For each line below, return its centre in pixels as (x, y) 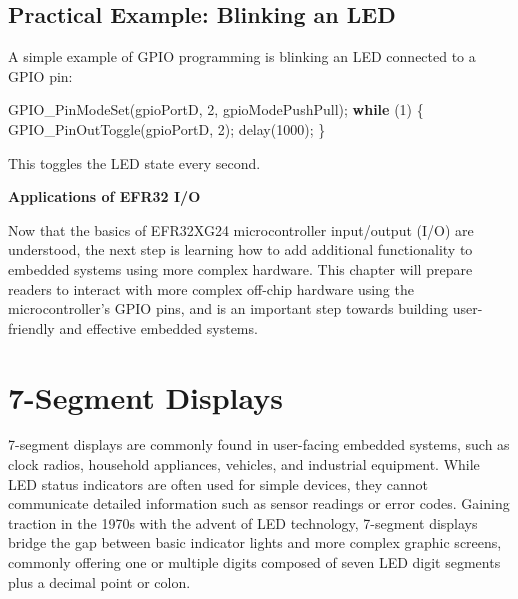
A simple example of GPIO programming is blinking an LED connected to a (242, 56)
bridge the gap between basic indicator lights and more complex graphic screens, (255, 542)
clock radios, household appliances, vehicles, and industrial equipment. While (244, 464)
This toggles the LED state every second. (134, 162)
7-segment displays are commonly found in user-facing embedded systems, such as (259, 444)
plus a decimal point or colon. (99, 581)
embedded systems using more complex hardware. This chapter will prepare (240, 268)
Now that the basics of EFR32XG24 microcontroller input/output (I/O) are (241, 229)
